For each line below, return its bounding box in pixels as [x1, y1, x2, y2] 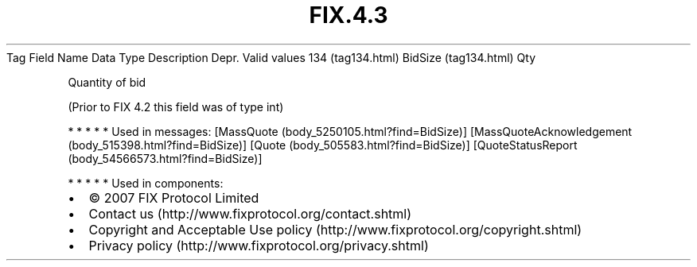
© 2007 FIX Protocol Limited [88, 189, 259, 206]
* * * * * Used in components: [68, 176, 224, 190]
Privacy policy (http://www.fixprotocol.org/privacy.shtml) [88, 237, 429, 253]
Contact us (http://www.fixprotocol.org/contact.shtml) [88, 205, 412, 222]
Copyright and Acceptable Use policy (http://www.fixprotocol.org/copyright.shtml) [88, 221, 582, 238]
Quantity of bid [68, 75, 146, 89]
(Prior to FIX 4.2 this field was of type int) [68, 99, 284, 114]
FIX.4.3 [309, 2, 388, 29]
